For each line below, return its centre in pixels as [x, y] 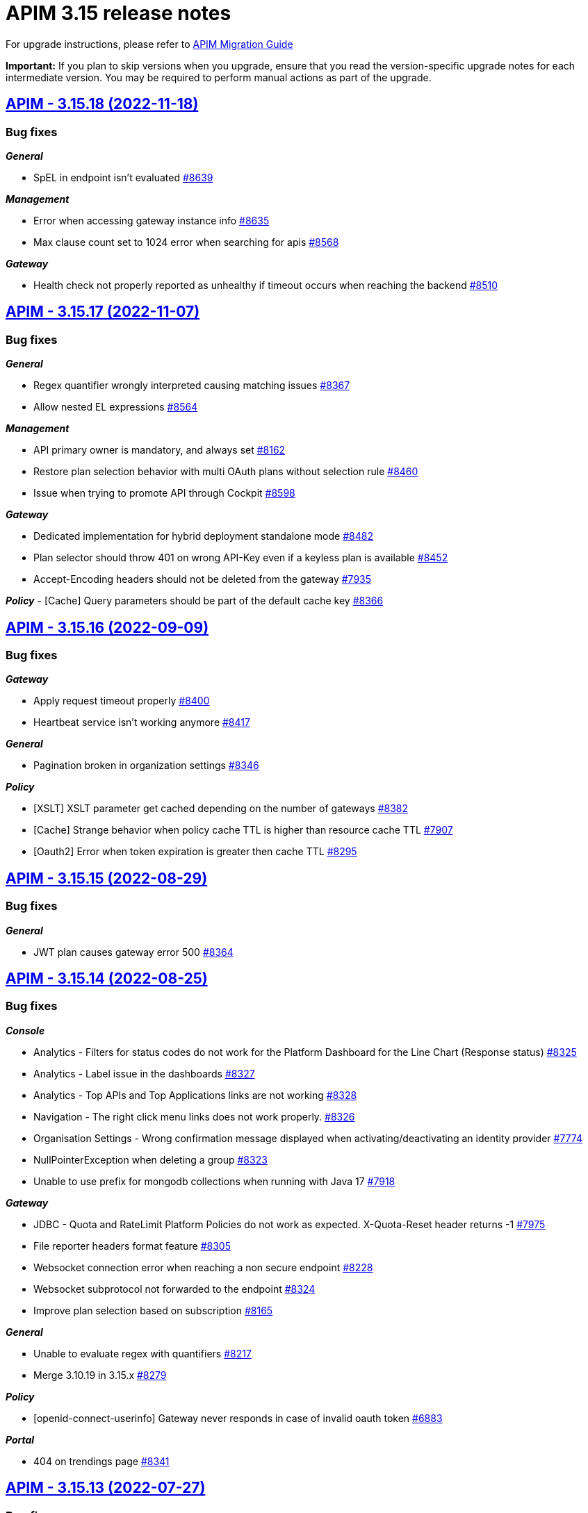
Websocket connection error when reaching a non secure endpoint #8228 [203, 1267]
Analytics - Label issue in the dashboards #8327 [144, 1073]
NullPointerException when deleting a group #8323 [150, 1159]
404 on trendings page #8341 [101, 1461]
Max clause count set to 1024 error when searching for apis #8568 [186, 242]
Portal [20, 1439]
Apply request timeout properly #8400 [122, 701]
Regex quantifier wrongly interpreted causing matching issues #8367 [192, 386]
